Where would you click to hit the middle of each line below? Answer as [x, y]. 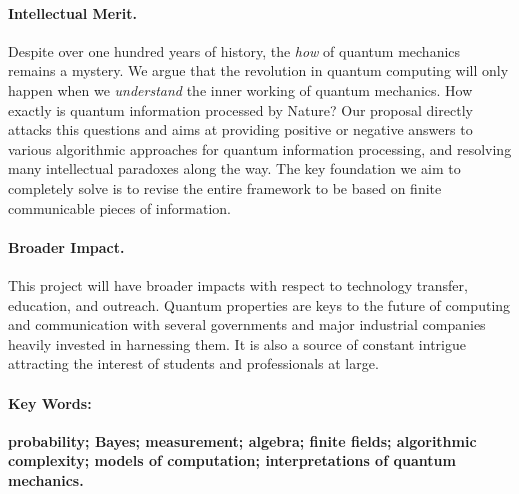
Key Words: [50, 402]
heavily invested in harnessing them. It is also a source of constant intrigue [237, 343]
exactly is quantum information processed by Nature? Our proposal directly [240, 109]
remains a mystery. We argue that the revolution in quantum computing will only [258, 70]
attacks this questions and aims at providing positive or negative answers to [240, 129]
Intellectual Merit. [73, 12]
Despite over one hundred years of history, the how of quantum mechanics [234, 50]
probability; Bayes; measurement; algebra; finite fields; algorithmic [242, 440]
